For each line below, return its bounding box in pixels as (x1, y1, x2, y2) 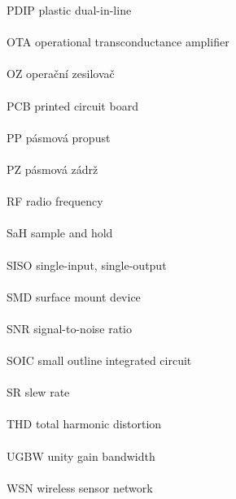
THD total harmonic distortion (7, 415, 162, 432)
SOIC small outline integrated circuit (7, 352, 192, 369)
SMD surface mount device (7, 288, 141, 305)
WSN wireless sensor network (7, 479, 153, 496)
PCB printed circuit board (7, 97, 138, 114)
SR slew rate (7, 384, 70, 401)
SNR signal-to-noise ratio (7, 319, 132, 336)
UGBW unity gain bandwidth (7, 447, 155, 464)
